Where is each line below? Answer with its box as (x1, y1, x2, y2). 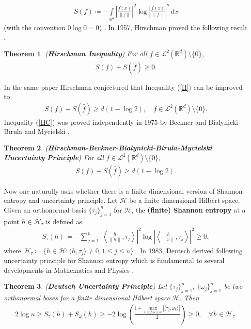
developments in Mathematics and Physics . (4, 264, 134, 275)
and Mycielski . (24, 126, 70, 136)
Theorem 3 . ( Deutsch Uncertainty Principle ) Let (4, 281, 167, 291)
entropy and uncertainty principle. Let (4, 195, 118, 205)
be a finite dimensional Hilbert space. (129, 195, 240, 205)
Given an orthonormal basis (4, 204, 86, 214)
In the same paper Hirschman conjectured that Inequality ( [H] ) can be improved (4, 82, 243, 92)
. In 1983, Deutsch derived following (136, 245, 243, 255)
